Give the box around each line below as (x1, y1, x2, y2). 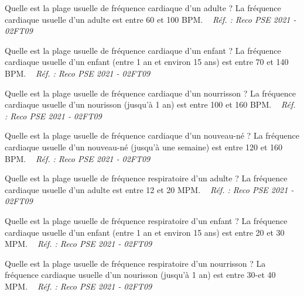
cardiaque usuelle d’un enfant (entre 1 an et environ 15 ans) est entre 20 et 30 (5, 226, 285, 238)
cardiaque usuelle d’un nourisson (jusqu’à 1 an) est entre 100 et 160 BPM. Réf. (5, 98, 296, 111)
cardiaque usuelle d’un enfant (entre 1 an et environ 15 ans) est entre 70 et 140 (5, 56, 289, 68)
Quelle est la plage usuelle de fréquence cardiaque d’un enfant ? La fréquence (5, 44, 281, 56)
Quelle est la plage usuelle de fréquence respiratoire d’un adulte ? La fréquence (5, 172, 288, 184)
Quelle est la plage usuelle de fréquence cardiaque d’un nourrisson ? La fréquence (5, 87, 296, 99)
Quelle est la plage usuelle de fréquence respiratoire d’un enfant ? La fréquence (5, 214, 288, 226)
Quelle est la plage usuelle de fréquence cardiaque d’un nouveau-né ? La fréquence (5, 129, 299, 142)
